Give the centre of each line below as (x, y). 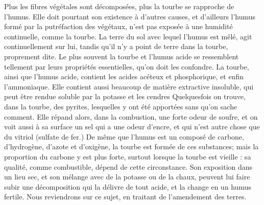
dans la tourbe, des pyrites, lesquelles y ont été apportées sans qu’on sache (121, 106)
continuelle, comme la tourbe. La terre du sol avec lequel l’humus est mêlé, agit (128, 36)
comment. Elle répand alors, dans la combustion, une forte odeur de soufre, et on (131, 116)
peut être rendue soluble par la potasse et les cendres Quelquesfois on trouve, (125, 96)
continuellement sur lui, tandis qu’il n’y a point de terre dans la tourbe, (116, 46)
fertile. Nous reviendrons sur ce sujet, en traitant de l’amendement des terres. (125, 197)
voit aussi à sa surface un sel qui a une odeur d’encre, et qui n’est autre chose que (132, 127)
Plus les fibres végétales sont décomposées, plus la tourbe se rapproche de (119, 6)
